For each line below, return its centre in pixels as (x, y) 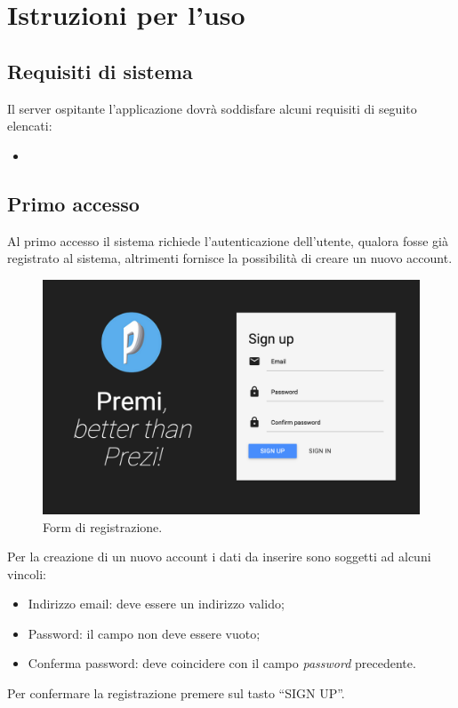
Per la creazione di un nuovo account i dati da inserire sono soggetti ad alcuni (219, 557)
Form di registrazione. (103, 526)
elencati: (30, 126)
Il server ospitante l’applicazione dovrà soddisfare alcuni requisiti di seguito (212, 108)
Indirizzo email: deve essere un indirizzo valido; (156, 604)
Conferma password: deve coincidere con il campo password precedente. (222, 663)
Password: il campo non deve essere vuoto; (144, 633)
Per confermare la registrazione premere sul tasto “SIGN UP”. (176, 693)
